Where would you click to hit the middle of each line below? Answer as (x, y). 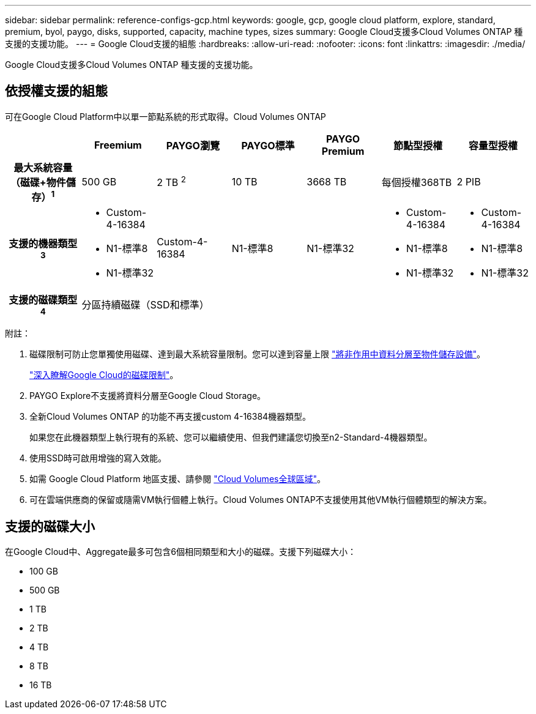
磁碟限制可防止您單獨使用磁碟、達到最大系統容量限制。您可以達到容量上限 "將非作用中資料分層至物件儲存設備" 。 (257, 354)
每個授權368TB (417, 182)
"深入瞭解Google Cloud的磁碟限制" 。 (104, 375)
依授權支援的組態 (56, 91)
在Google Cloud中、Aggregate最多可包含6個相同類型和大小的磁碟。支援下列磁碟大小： (181, 552)
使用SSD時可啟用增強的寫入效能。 (98, 458)
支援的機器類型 (43, 244)
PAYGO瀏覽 (193, 145)
